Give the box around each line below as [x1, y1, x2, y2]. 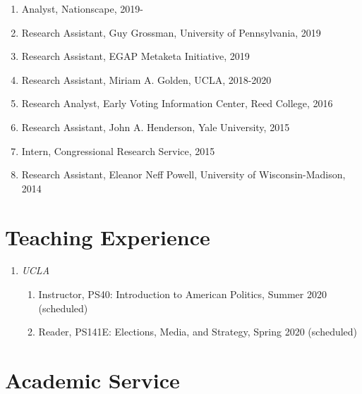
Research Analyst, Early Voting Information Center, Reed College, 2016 [21, 96, 333, 111]
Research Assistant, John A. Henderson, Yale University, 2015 [21, 119, 290, 134]
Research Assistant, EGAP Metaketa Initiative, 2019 [21, 49, 250, 63]
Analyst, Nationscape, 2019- [21, 1, 143, 16]
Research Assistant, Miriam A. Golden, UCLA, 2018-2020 [21, 72, 272, 87]
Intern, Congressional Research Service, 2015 [21, 143, 215, 158]
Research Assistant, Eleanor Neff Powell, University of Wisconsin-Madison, [21, 167, 346, 182]
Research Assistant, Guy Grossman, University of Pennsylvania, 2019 [21, 25, 321, 39]
